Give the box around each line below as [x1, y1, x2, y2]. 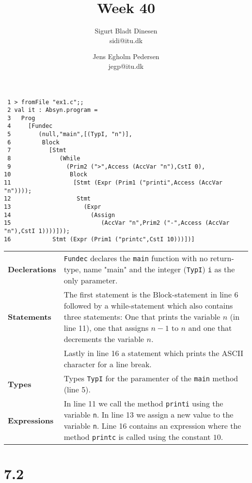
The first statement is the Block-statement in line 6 [63, 289, 238, 300]
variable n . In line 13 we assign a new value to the [63, 409, 234, 421]
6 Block [7, 139, 60, 146]
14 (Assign [4, 211, 115, 218]
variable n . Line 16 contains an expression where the [63, 420, 241, 432]
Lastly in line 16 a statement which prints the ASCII [63, 347, 244, 359]
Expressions [8, 414, 54, 426]
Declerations [8, 264, 56, 275]
